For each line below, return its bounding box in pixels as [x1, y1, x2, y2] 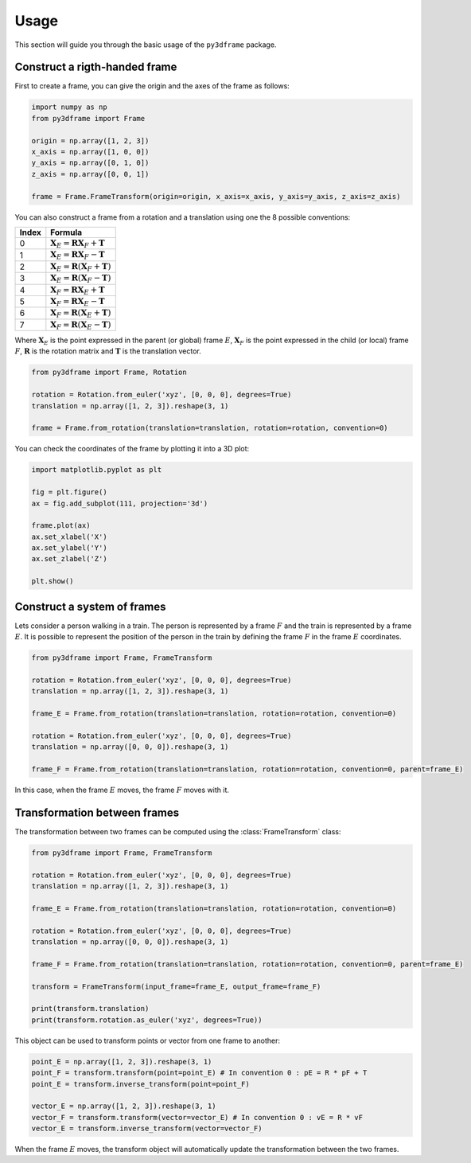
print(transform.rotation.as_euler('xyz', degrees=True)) [31, 1015, 263, 1024]
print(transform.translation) [31, 1004, 150, 1013]
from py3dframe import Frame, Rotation [31, 368, 187, 377]
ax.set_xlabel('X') [31, 532, 107, 541]
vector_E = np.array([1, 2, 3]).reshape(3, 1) [31, 1102, 216, 1110]
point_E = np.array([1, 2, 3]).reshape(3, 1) [31, 1057, 212, 1066]
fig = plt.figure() [31, 488, 107, 497]
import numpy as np [31, 103, 107, 111]
